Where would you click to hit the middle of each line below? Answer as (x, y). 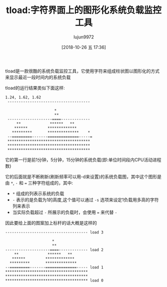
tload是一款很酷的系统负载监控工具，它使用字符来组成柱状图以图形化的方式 (82, 71)
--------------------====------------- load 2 (54, 250)
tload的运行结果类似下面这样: (35, 87)
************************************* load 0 (54, 280)
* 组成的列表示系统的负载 (38, 193)
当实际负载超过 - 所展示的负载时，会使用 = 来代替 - (65, 212)
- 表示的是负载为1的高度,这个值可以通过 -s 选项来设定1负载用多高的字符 (85, 199)
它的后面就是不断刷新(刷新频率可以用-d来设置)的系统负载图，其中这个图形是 (83, 176)
